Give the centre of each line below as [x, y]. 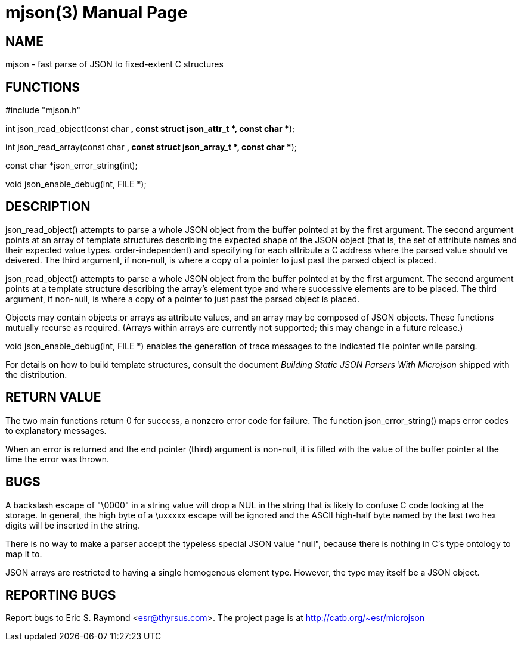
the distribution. [36, 374]
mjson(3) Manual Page [97, 13]
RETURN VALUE [53, 397]
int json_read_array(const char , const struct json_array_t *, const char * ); [151, 147]
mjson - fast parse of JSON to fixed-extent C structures [114, 64]
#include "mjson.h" [43, 110]
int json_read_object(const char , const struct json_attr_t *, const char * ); [150, 129]
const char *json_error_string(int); [72, 166]
